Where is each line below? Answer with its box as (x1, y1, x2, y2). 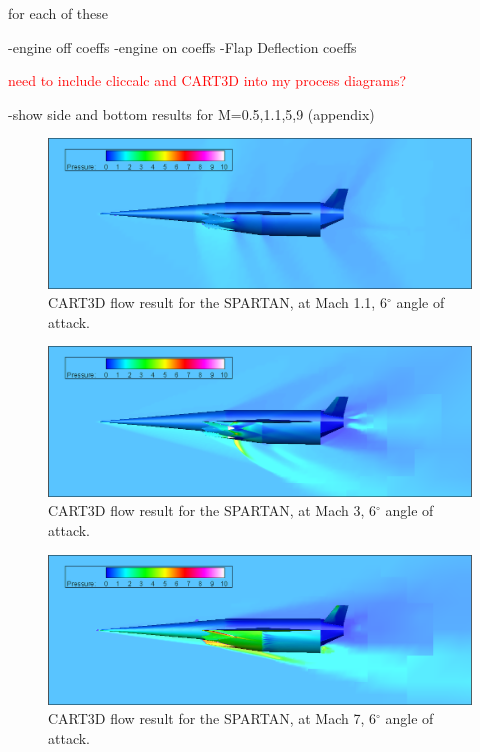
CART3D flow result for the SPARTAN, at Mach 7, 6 (48, 708, 376, 729)
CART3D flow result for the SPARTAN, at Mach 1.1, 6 (48, 292, 387, 313)
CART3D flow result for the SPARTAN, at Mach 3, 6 (48, 500, 376, 521)
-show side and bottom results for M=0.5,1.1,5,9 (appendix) (8, 103, 375, 124)
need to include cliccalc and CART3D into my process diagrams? (8, 70, 407, 91)
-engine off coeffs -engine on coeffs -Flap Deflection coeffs (8, 36, 357, 57)
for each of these (8, 3, 109, 23)
